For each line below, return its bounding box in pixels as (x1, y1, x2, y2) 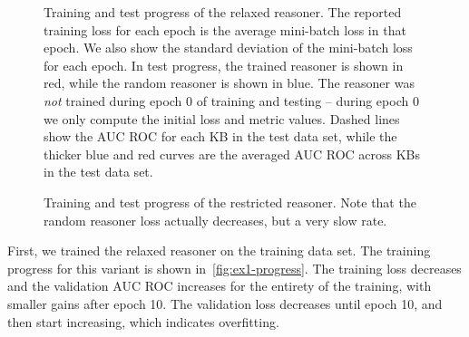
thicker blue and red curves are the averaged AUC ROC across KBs (44, 144, 421, 163)
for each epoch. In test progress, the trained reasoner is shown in (44, 55, 404, 74)
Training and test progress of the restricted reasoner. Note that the (44, 192, 416, 211)
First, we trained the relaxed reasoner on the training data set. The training (7, 241, 431, 260)
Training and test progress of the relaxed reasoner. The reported (44, 3, 402, 21)
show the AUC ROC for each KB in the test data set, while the (44, 127, 397, 146)
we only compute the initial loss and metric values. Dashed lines (44, 109, 400, 128)
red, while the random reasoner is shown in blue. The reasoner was (44, 73, 415, 92)
